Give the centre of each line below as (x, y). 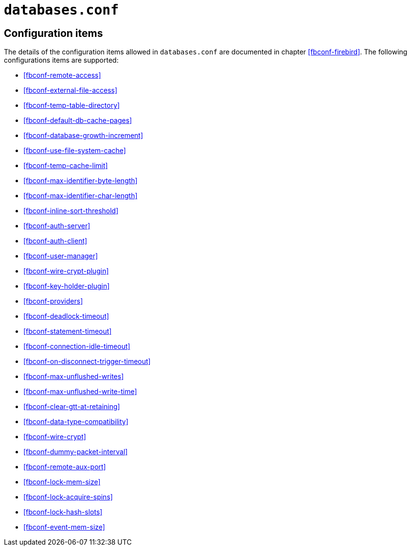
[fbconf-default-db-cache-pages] (78, 120)
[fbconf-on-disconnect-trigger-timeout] (87, 361)
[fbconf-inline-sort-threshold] (71, 211)
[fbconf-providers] (53, 301)
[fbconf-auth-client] (55, 241)
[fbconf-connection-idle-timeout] (77, 346)
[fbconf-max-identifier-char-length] (80, 196)
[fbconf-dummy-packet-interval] (76, 452)
